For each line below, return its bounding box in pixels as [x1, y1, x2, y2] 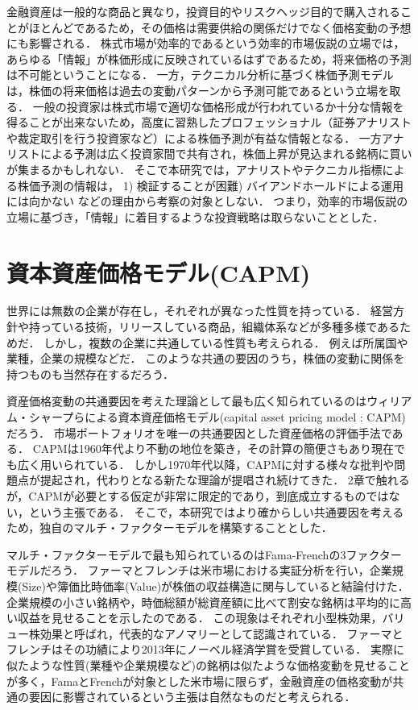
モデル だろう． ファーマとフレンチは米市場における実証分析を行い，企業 [6, 562, 392, 579]
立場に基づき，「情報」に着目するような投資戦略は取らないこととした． [6, 208, 384, 225]
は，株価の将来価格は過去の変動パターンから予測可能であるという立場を [6, 81, 390, 98]
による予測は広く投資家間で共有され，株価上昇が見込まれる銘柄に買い [39, 145, 412, 162]
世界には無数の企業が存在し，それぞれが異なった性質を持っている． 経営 [6, 302, 393, 319]
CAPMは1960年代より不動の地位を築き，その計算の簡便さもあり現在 [32, 440, 394, 457]
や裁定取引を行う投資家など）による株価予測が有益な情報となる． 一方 [6, 129, 382, 146]
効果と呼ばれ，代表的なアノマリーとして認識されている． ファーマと [39, 625, 404, 641]
